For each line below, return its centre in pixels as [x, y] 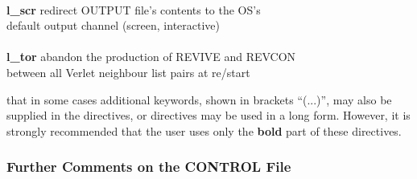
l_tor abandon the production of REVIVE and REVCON [151, 57]
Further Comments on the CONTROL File [149, 167]
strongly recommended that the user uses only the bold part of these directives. [204, 130]
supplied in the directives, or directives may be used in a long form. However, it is [208, 115]
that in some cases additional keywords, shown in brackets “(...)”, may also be [199, 99]
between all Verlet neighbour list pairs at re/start [128, 72]
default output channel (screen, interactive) [114, 25]
